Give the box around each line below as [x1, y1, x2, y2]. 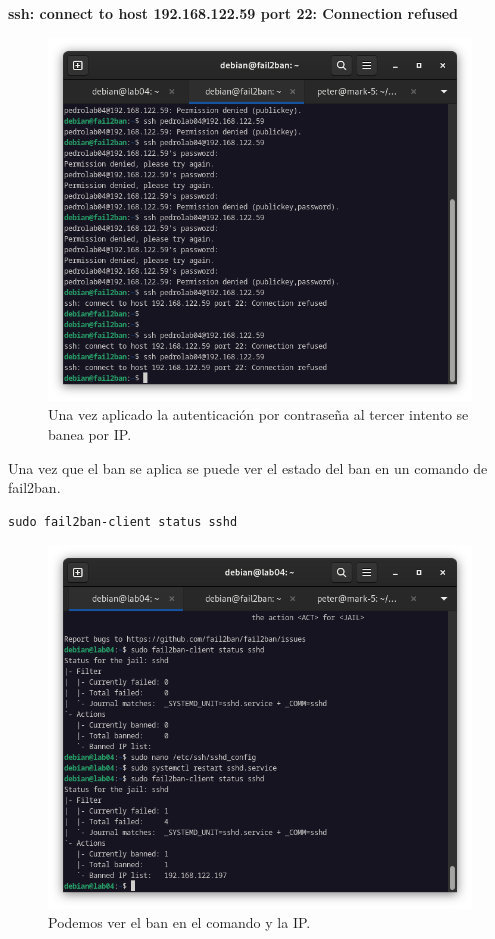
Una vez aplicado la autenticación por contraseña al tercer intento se [48, 404, 469, 425]
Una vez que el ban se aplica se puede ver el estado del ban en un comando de [8, 457, 488, 478]
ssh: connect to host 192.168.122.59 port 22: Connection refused [8, 3, 459, 23]
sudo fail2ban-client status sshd [8, 514, 238, 529]
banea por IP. [48, 424, 132, 445]
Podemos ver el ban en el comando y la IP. [48, 912, 311, 933]
